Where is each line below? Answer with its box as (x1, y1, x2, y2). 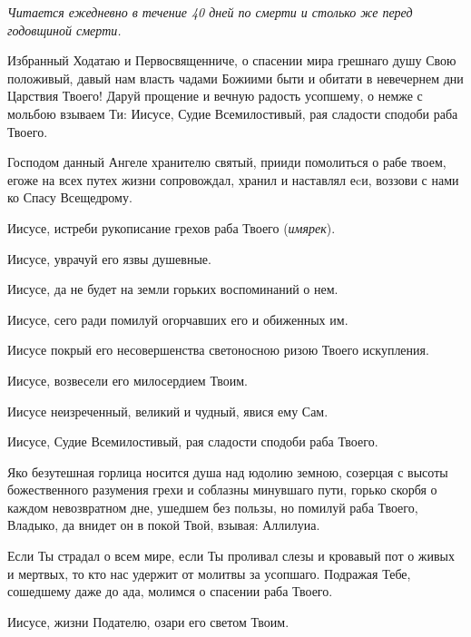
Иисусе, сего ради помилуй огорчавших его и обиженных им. (7, 309, 348, 328)
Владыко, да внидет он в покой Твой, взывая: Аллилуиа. (7, 515, 320, 534)
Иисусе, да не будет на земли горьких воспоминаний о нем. (7, 279, 339, 299)
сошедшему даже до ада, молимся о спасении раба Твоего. (7, 582, 333, 601)
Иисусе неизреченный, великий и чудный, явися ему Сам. (7, 401, 329, 420)
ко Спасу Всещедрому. (7, 188, 132, 207)
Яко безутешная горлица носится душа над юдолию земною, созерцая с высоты (7, 462, 448, 481)
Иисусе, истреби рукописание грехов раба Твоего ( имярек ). (7, 218, 336, 237)
